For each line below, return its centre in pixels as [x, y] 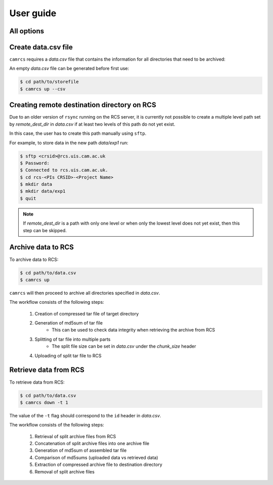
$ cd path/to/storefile [50, 82]
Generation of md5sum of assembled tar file [81, 450]
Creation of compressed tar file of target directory [87, 313]
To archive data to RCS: [34, 259]
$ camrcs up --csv [43, 89]
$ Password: [35, 163]
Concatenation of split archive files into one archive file [92, 444]
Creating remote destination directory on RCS [83, 105]
